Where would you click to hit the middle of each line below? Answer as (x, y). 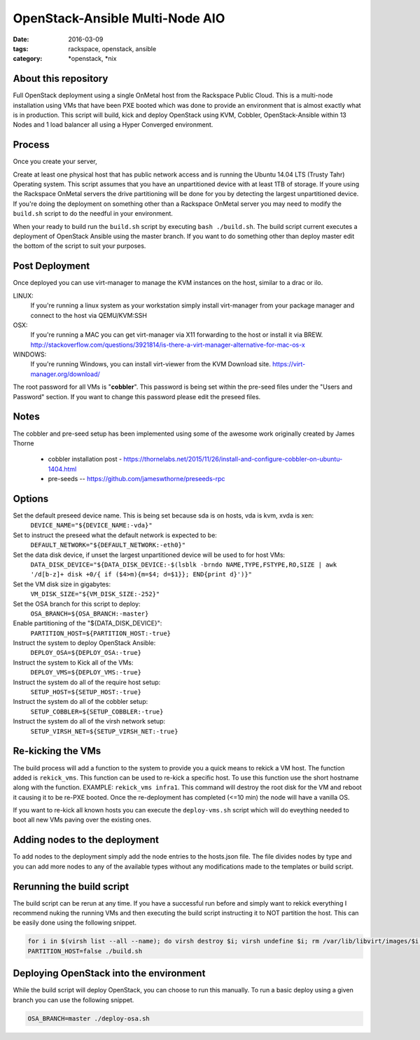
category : (28, 59)
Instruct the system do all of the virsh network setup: (89, 721)
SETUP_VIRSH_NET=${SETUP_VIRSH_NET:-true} (104, 731)
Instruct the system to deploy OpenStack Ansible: (84, 643)
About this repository (61, 79)
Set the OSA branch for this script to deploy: (77, 604)
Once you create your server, (55, 162)
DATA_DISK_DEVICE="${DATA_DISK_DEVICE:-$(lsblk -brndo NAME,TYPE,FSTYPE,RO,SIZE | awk (184, 564)
